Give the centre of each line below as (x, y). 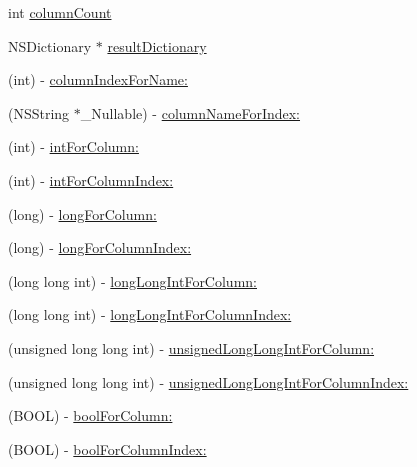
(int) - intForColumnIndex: (91, 179)
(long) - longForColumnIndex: (100, 247)
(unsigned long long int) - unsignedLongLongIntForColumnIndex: (208, 381)
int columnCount (60, 12)
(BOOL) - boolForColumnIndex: (107, 448)
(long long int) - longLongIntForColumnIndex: (150, 314)
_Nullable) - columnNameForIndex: (190, 112)
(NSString (39, 112)
